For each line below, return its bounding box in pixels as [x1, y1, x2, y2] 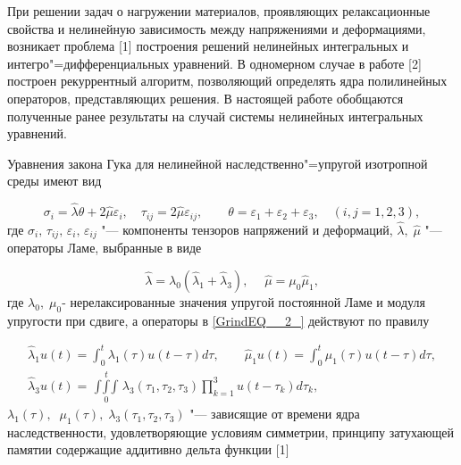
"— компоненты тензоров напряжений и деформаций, [101, 220, 393, 238]
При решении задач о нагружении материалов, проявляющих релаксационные [7, 2, 431, 20]
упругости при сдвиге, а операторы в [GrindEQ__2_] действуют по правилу [7, 311, 430, 329]
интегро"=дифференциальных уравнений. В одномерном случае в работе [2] [7, 54, 422, 72]
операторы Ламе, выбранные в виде [7, 238, 202, 257]
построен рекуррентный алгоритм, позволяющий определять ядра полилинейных [7, 71, 448, 90]
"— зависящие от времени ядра [189, 404, 360, 423]
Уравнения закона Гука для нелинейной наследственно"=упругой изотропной [7, 154, 428, 172]
